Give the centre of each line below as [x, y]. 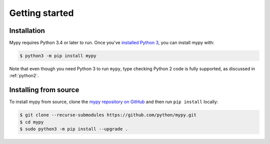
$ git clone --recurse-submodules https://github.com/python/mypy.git [108, 115]
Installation [27, 31]
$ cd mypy [32, 122]
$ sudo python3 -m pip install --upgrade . [74, 129]
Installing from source [44, 90]
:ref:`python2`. [24, 76]
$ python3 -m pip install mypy [58, 56]
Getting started [41, 13]
